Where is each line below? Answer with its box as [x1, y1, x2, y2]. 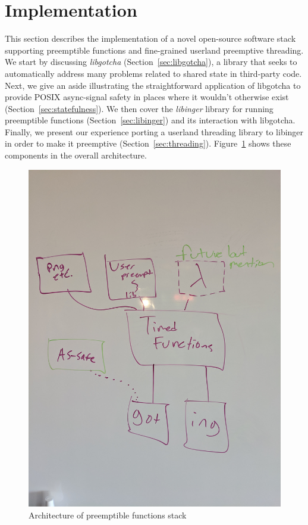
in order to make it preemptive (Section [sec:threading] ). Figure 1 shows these [5, 137, 291, 150]
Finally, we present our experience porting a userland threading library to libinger [5, 125, 304, 138]
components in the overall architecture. [5, 149, 147, 161]
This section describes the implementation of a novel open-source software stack [5, 32, 296, 45]
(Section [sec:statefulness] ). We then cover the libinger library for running [5, 102, 274, 114]
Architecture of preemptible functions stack [29, 508, 187, 521]
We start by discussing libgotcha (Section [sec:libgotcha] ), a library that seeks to [5, 55, 297, 68]
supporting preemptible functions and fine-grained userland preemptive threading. [5, 44, 304, 56]
